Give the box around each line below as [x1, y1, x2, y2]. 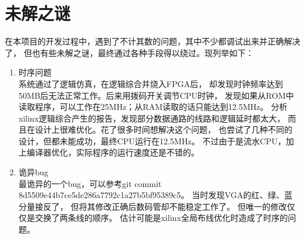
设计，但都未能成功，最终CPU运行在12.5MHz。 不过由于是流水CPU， [18, 134, 286, 147]
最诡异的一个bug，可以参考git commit [18, 177, 162, 189]
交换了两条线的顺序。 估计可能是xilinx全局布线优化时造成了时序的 [35, 212, 288, 224]
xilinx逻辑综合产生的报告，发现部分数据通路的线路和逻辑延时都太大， [18, 112, 286, 124]
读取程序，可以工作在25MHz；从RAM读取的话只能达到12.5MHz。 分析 [18, 101, 288, 113]
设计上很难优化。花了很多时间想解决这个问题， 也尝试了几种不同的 [35, 123, 293, 136]
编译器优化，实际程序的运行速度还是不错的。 [26, 146, 199, 158]
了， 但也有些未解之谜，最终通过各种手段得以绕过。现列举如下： [5, 46, 254, 58]
